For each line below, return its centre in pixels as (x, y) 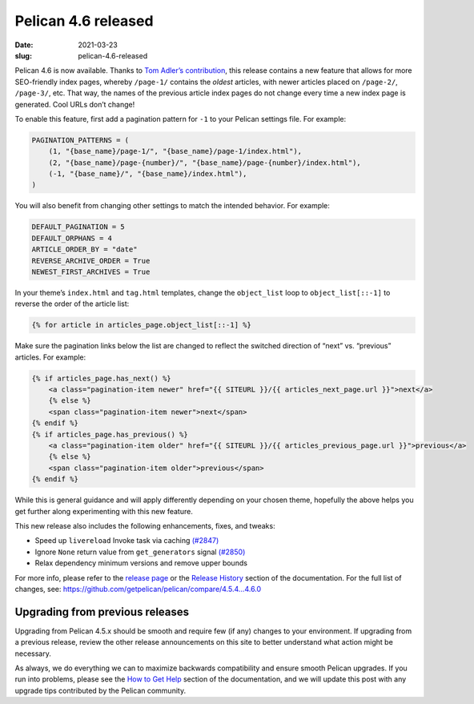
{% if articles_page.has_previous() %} (110, 434)
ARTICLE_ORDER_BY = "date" (84, 249)
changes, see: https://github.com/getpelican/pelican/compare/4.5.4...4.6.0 (138, 589)
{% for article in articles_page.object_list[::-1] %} (141, 325)
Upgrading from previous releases (102, 611)
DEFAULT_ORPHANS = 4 (72, 238)
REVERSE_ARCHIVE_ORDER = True (91, 261)
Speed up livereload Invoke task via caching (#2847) (127, 541)
